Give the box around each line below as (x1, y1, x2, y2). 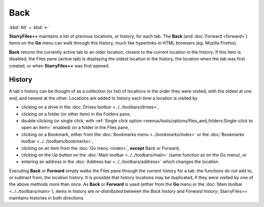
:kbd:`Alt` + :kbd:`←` (9, 24, 50, 30)
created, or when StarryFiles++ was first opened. (9, 62, 110, 68)
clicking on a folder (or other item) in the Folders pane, (21, 111, 132, 117)
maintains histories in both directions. (9, 195, 85, 201)
